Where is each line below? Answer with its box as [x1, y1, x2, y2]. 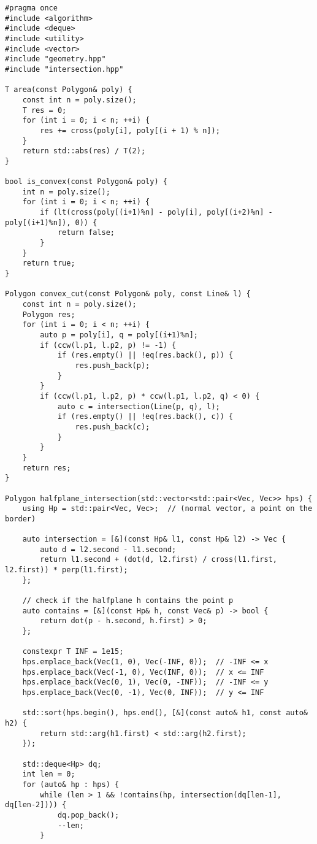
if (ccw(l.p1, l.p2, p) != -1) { [40, 340, 177, 350]
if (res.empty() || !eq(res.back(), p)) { [57, 351, 234, 360]
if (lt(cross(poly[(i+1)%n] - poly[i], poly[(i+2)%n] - [40, 208, 273, 217]
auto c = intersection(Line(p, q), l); [57, 402, 220, 411]
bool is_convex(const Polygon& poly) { [5, 177, 167, 186]
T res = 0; [22, 105, 67, 115]
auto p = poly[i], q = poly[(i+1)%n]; [40, 331, 198, 339]
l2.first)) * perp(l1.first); [5, 566, 128, 575]
